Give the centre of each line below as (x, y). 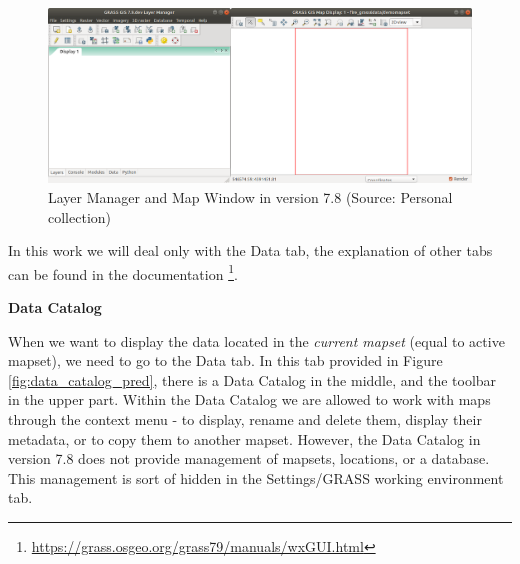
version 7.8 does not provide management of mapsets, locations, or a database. (249, 458)
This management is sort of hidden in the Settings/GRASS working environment (256, 477)
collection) (79, 216)
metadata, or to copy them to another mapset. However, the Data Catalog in (244, 438)
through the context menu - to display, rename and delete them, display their (245, 418)
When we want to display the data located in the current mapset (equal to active (256, 340)
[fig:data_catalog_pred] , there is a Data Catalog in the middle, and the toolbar (252, 379)
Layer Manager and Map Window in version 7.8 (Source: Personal (250, 196)
